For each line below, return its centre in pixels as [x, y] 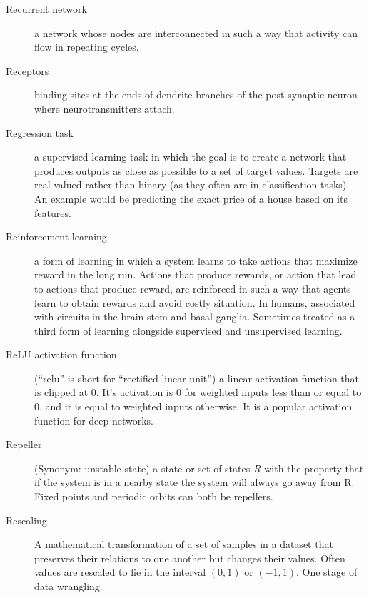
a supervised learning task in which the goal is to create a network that [191, 157]
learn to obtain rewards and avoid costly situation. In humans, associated [195, 302]
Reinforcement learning [56, 237]
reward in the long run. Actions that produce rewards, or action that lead [196, 274]
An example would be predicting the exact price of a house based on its [191, 198]
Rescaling [26, 520]
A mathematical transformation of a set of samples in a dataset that [184, 544]
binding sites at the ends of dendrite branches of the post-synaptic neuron [196, 95]
